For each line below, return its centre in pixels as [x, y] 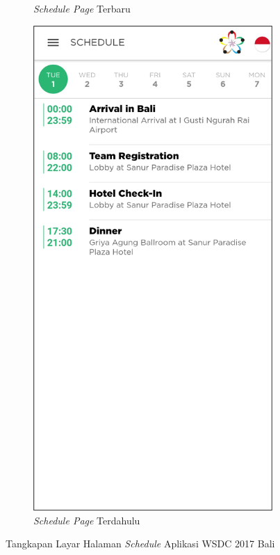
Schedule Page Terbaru [82, 8]
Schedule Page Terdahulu [87, 520]
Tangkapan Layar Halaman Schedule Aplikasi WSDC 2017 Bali [140, 544]
